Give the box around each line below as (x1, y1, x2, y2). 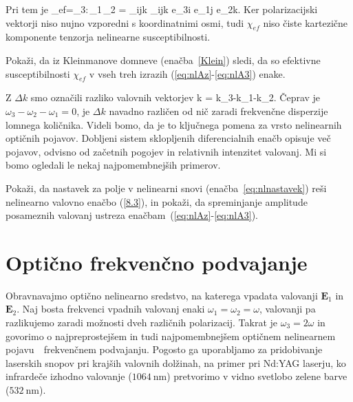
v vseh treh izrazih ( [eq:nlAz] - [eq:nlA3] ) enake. (89, 66, 286, 81)
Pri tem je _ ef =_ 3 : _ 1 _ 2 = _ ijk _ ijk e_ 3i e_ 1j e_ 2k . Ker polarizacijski (6, 2, 318, 16)
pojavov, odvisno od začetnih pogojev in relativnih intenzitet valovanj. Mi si (6, 144, 327, 158)
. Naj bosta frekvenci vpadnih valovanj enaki (17, 301, 205, 316)
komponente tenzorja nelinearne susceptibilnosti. (6, 30, 211, 44)
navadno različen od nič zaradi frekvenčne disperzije (109, 103, 328, 118)
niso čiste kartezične (263, 15, 348, 30)
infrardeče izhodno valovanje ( (6, 369, 132, 383)
